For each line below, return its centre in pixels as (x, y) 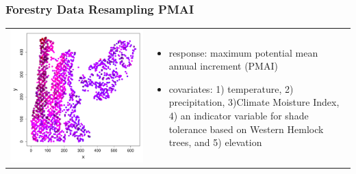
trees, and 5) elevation (215, 142)
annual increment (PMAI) (223, 66)
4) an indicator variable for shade (239, 115)
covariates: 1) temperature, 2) (231, 88)
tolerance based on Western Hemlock (246, 129)
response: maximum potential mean (243, 52)
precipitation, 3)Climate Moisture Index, (254, 102)
